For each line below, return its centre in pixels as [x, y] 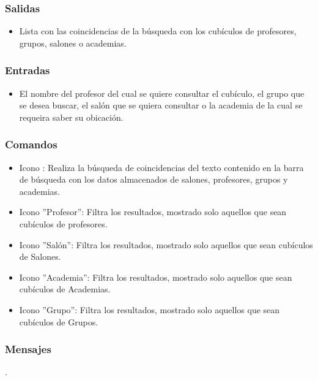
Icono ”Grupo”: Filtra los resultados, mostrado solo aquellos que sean [150, 309]
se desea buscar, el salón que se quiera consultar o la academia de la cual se [161, 105]
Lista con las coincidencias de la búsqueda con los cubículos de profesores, [158, 31]
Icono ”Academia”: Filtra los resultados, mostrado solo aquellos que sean [156, 277]
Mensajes [28, 349]
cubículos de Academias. [65, 289]
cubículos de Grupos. [59, 321]
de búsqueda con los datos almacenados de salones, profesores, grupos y [153, 179]
